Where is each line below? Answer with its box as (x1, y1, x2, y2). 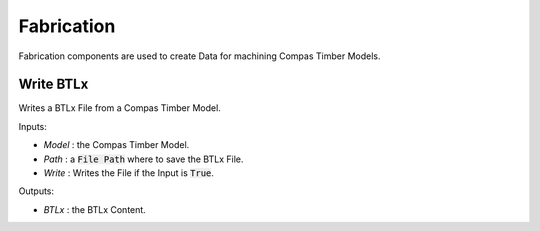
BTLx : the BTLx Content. (43, 203, 147, 215)
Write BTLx (18, 76, 89, 93)
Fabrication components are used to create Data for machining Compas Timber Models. (18, 50, 381, 62)
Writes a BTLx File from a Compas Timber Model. (18, 102, 222, 114)
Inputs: (18, 120, 47, 132)
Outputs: (18, 185, 55, 197)
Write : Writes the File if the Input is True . (43, 167, 215, 179)
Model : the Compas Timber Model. (43, 139, 190, 151)
